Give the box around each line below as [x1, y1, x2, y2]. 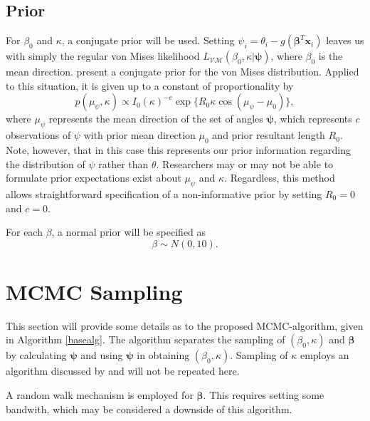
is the [318, 48, 343, 63]
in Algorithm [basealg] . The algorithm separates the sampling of [6, 332, 285, 347]
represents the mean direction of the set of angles [48, 111, 263, 126]
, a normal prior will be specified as [51, 224, 206, 239]
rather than [98, 156, 149, 171]
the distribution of [6, 156, 85, 171]
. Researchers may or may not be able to [156, 156, 334, 171]
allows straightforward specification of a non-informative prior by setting [6, 186, 322, 201]
